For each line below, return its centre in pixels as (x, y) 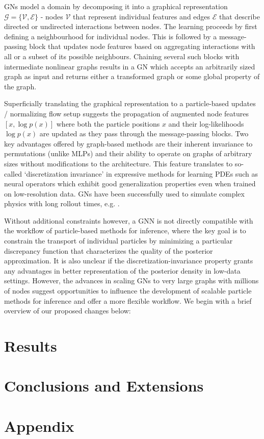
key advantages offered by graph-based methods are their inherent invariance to (128, 143)
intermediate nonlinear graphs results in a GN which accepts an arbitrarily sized (130, 66)
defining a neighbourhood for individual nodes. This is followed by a (111, 36)
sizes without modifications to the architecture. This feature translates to (118, 163)
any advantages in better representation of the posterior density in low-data (122, 270)
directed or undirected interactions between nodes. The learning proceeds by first (131, 26)
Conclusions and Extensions (104, 386)
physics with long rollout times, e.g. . (62, 203)
